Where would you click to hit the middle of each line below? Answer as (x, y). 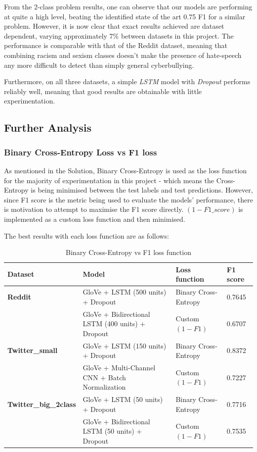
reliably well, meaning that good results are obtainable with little (103, 91)
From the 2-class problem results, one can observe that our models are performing (128, 6)
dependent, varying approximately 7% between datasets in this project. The (119, 35)
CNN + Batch (104, 377)
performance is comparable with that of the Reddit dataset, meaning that (116, 45)
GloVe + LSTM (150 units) (125, 345)
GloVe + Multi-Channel (119, 368)
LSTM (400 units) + (114, 324)
